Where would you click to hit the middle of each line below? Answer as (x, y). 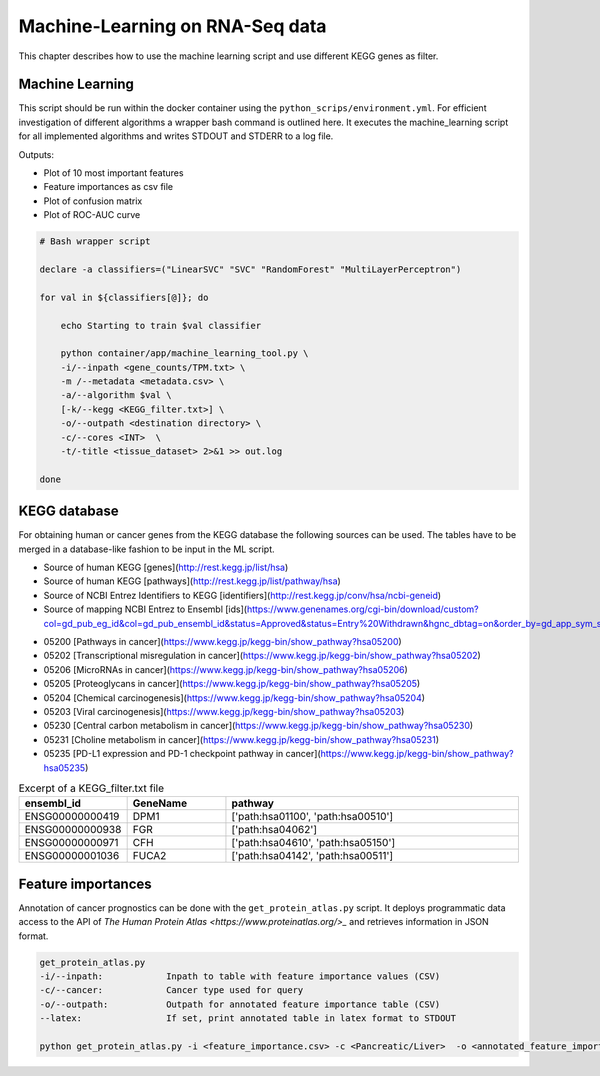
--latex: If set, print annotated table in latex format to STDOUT (248, 1018)
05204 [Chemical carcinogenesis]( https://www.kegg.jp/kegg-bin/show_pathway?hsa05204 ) (234, 697)
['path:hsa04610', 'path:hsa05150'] (313, 843)
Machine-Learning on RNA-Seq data (172, 26)
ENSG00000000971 (71, 843)
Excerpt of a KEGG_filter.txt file (91, 788)
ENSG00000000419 (72, 817)
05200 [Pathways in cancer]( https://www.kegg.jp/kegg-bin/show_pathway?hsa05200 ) (222, 642)
